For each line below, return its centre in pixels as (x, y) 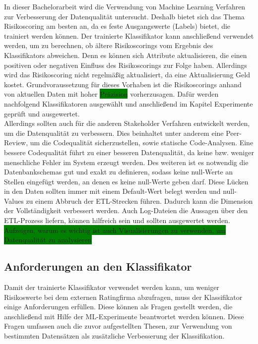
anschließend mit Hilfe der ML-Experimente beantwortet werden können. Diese (124, 316)
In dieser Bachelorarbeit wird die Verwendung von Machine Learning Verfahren (125, 6)
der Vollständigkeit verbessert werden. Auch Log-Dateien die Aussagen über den (126, 210)
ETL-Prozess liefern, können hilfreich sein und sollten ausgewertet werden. (117, 220)
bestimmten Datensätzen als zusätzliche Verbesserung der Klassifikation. (114, 336)
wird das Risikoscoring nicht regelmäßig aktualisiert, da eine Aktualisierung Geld (127, 75)
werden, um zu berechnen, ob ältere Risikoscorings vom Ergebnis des (109, 45)
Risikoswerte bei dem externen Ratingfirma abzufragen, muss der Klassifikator (123, 297)
